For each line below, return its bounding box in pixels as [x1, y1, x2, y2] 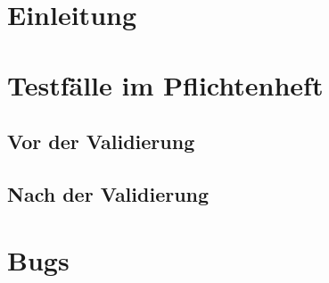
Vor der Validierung [7, 128, 195, 155]
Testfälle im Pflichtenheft [7, 66, 324, 103]
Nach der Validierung [7, 179, 210, 207]
